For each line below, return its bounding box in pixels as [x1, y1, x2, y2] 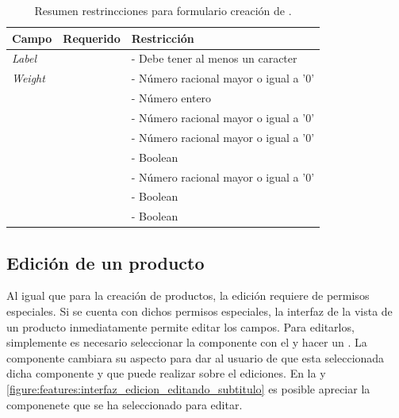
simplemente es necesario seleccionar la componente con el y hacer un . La [6, 334, 367, 351]
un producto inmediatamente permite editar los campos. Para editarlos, [6, 318, 355, 335]
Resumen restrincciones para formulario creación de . [34, 2, 292, 18]
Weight [12, 70, 45, 86]
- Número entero [131, 90, 212, 106]
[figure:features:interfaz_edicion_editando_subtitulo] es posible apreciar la [6, 381, 370, 397]
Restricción [131, 29, 194, 46]
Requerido [63, 29, 121, 46]
